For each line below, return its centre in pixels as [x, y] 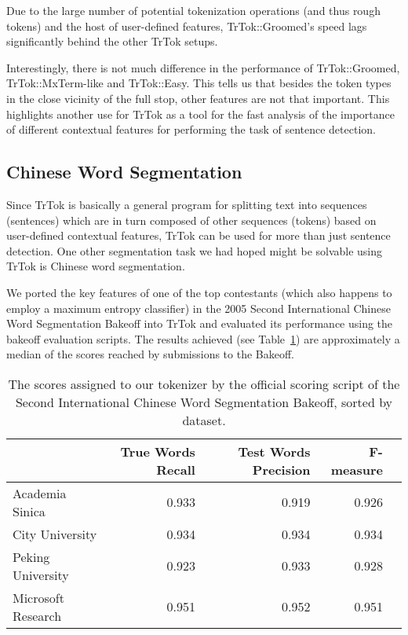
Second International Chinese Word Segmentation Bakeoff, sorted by [204, 402]
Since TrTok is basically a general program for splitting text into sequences [187, 204]
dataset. [204, 420]
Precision [281, 469]
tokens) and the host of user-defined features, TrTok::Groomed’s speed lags [187, 26]
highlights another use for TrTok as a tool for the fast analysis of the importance [200, 114]
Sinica [29, 511]
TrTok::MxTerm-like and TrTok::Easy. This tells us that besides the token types [199, 83]
